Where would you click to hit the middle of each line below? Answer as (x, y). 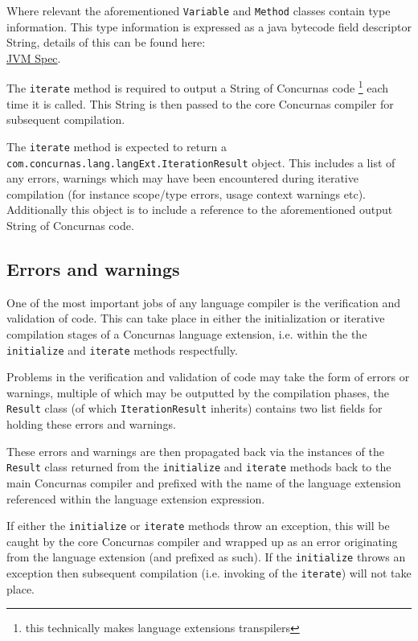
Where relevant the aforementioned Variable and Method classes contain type (199, 10)
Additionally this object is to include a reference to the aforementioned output (200, 210)
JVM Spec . (34, 58)
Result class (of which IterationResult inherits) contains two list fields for (195, 408)
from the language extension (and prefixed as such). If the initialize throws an (206, 557)
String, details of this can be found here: (106, 42)
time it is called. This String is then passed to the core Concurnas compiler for (200, 103)
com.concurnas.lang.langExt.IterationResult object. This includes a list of (201, 162)
